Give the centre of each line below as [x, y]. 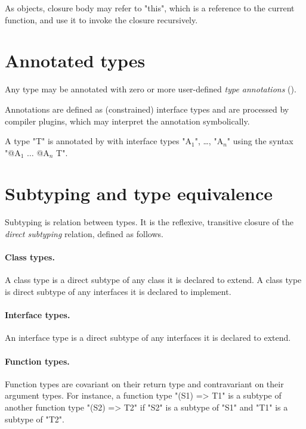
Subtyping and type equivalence [139, 193]
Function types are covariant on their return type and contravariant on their [144, 383]
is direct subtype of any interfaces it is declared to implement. [118, 291]
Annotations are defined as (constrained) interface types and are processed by [147, 109]
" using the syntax [260, 141]
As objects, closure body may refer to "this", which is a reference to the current [150, 8]
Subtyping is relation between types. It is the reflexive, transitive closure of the [149, 222]
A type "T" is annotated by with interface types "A [98, 141]
